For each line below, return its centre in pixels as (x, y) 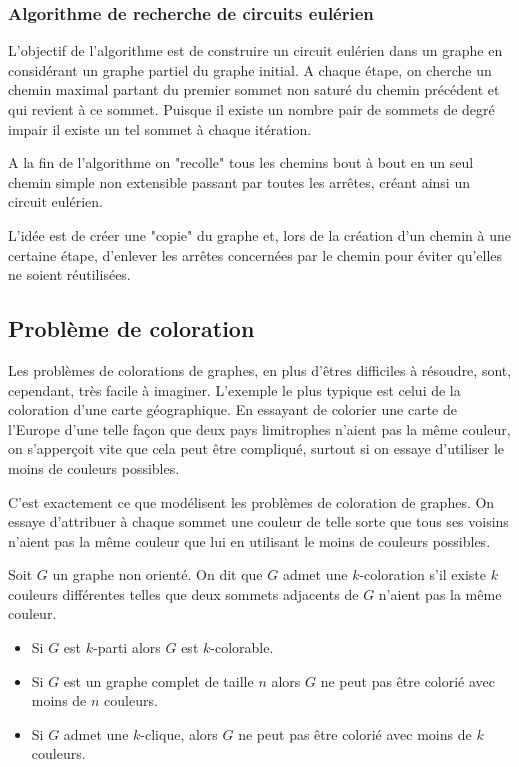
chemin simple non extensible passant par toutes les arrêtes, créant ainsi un (239, 181)
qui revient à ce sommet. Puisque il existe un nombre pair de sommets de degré (251, 109)
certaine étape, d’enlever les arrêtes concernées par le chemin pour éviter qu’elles (255, 254)
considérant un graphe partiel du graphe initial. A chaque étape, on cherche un (250, 69)
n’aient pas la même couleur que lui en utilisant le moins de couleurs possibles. (249, 540)
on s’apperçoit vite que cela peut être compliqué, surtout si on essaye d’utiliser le (256, 448)
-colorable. (242, 647)
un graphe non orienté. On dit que (157, 574)
